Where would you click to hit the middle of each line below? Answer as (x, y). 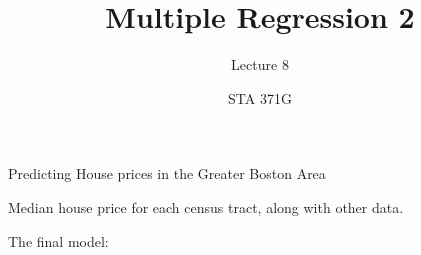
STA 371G (260, 97)
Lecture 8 (260, 64)
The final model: (58, 240)
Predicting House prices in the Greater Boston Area (167, 173)
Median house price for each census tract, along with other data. (206, 206)
